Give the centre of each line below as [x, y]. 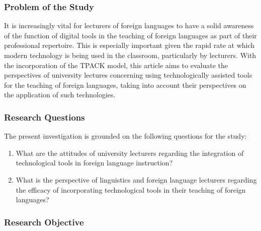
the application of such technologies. [60, 95]
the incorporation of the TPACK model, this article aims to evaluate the [116, 65]
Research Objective [44, 222]
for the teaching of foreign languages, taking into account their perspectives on [125, 84]
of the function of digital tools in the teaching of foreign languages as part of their [130, 35]
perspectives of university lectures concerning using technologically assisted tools [128, 75]
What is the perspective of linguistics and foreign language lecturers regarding [136, 179]
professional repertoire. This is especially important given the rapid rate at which [129, 45]
